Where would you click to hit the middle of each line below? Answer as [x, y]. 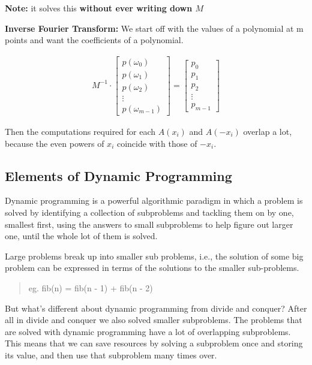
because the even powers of [55, 143]
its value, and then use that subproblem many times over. [111, 355]
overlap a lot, [268, 131]
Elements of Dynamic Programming [118, 175]
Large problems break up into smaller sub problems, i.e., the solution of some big [154, 256]
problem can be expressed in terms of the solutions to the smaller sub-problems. [152, 268]
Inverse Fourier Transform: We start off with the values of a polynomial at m [154, 28]
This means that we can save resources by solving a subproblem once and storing [154, 343]
